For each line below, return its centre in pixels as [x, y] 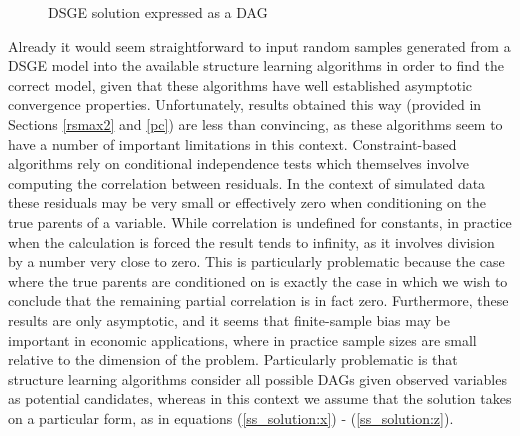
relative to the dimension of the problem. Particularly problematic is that [233, 359]
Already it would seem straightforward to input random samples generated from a [259, 45]
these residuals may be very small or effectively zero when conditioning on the [247, 202]
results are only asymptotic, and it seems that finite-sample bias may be [229, 319]
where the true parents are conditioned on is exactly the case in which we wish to [258, 280]
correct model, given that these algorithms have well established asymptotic [240, 84]
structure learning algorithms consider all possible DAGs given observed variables [257, 378]
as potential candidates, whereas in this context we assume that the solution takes [260, 398]
